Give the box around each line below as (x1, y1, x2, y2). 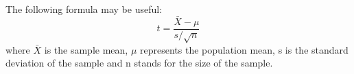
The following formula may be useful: (5, 2, 163, 16)
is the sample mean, (44, 42, 128, 56)
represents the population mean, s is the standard (139, 42, 349, 56)
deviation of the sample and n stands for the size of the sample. (5, 56, 273, 70)
